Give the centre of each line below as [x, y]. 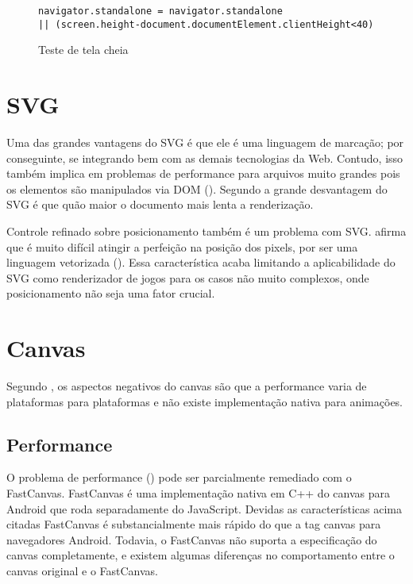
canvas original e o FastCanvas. [83, 571]
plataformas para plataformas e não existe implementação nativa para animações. [205, 401]
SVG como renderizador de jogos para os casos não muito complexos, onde [188, 277]
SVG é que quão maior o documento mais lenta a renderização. [160, 204]
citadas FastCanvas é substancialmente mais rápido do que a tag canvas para [194, 524]
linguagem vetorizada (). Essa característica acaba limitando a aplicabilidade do [201, 262]
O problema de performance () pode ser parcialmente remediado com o [179, 477]
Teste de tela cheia [83, 50]
